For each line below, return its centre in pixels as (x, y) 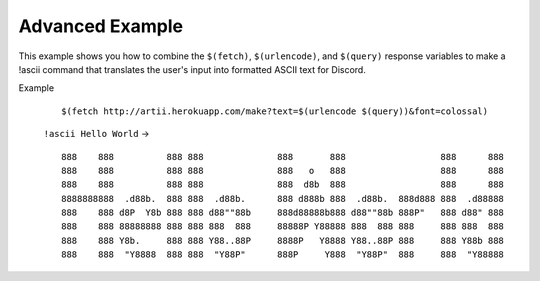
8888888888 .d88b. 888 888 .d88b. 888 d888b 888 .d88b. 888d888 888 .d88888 (283, 198)
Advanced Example (101, 26)
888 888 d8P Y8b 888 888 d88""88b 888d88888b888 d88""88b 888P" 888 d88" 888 (283, 213)
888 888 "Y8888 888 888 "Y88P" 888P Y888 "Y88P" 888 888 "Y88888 (283, 254)
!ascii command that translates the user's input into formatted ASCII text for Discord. (192, 69)
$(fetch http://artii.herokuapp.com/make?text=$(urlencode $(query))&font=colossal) (275, 111)
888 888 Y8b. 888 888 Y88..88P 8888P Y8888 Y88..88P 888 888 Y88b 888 (283, 240)
